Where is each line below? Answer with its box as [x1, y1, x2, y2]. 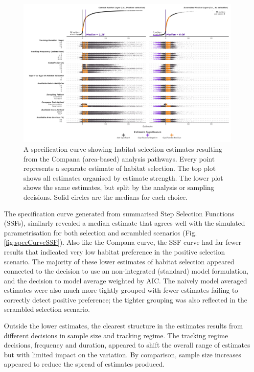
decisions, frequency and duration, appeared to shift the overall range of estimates [4, 340, 250, 350]
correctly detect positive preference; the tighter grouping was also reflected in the [4, 294, 248, 304]
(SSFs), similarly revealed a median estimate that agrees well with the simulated [4, 218, 245, 228]
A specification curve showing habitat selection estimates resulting [23, 143, 223, 154]
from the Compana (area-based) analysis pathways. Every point [23, 153, 215, 163]
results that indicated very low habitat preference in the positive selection [4, 246, 225, 256]
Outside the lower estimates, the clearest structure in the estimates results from [4, 321, 243, 331]
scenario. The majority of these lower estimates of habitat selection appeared [4, 256, 234, 266]
